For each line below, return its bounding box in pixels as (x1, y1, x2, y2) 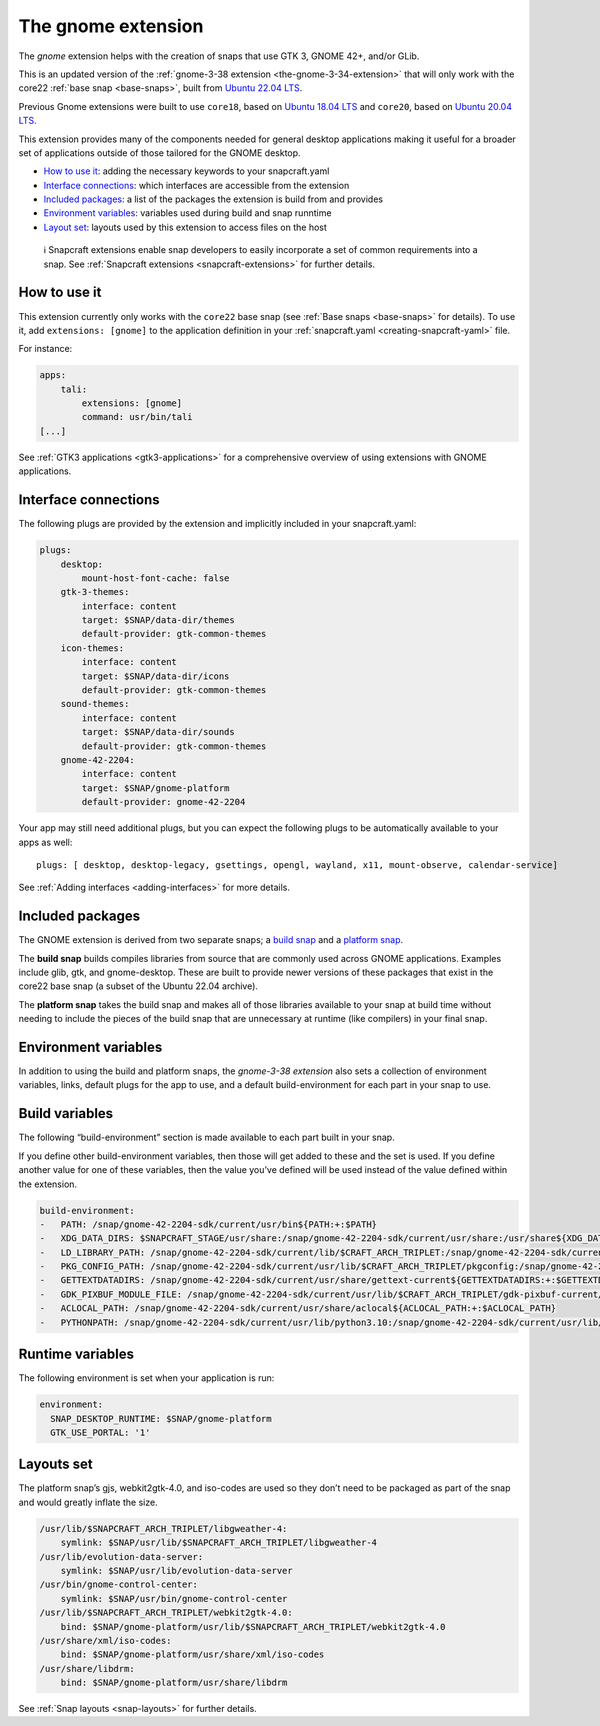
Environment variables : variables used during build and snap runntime (43, 207, 332, 219)
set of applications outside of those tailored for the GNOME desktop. (18, 146, 301, 159)
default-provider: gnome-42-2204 (81, 796, 246, 808)
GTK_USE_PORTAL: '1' (50, 1426, 151, 1438)
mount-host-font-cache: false (81, 572, 230, 584)
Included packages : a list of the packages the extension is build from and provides (43, 193, 384, 205)
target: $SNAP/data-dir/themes (81, 615, 235, 626)
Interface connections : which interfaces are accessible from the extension (43, 179, 350, 191)
